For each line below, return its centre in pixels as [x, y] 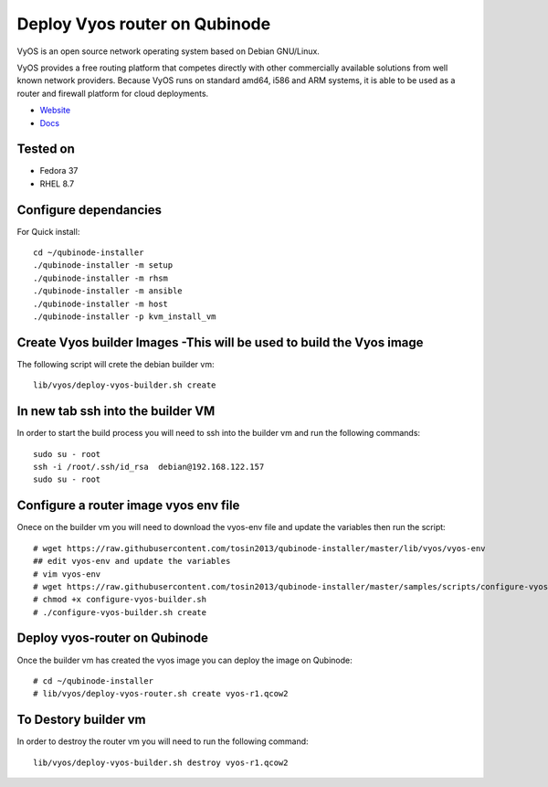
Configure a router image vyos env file [128, 506]
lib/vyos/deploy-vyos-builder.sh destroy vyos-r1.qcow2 [161, 762]
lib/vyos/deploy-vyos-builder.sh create [125, 385]
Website [55, 111]
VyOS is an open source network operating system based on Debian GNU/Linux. [168, 51]
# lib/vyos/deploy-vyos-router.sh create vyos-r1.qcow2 [161, 694]
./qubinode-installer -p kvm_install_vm [125, 317]
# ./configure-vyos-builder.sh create [120, 612]
